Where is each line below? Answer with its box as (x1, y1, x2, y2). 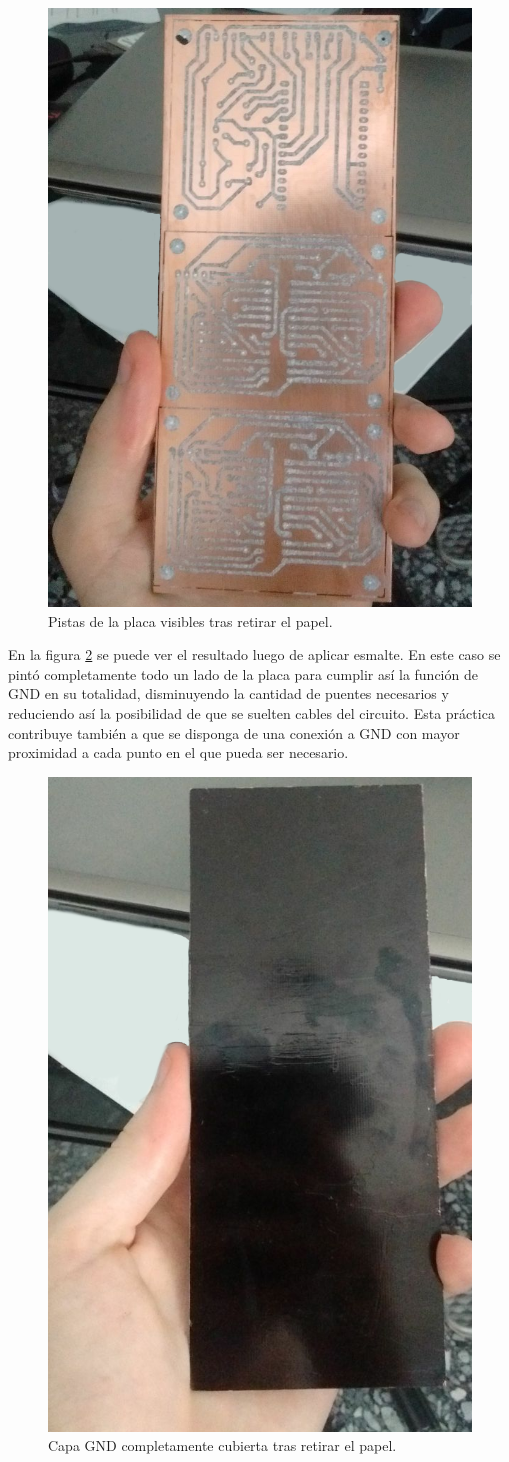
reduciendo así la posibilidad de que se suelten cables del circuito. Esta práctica (8, 702, 495, 723)
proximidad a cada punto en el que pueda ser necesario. (8, 742, 349, 763)
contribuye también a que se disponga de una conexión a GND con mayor (8, 722, 460, 743)
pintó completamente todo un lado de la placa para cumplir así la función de (8, 663, 478, 684)
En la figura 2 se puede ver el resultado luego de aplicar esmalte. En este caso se (8, 644, 501, 665)
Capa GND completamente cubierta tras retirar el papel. (48, 1435, 397, 1456)
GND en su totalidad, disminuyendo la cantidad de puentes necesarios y (8, 683, 449, 704)
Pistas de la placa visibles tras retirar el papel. (48, 610, 333, 631)
